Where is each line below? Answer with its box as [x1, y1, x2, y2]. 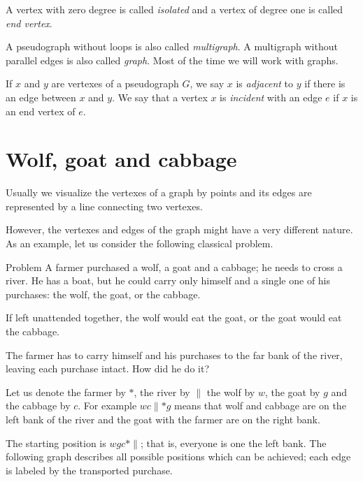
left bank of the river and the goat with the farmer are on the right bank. [6, 412, 320, 426]
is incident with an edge [220, 89, 322, 104]
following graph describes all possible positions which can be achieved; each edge [6, 449, 351, 464]
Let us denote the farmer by [6, 384, 126, 399]
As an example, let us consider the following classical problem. [6, 236, 273, 251]
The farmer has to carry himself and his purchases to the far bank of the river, [6, 347, 343, 362]
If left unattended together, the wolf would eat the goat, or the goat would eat [6, 310, 342, 325]
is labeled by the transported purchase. [6, 462, 173, 477]
